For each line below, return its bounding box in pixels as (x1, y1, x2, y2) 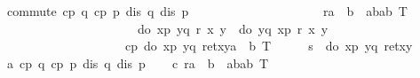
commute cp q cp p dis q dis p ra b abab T (6, 2, 408, 19)
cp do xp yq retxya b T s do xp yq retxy (124, 36, 413, 55)
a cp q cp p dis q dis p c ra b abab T (6, 53, 269, 72)
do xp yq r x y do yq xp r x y (137, 19, 329, 37)
